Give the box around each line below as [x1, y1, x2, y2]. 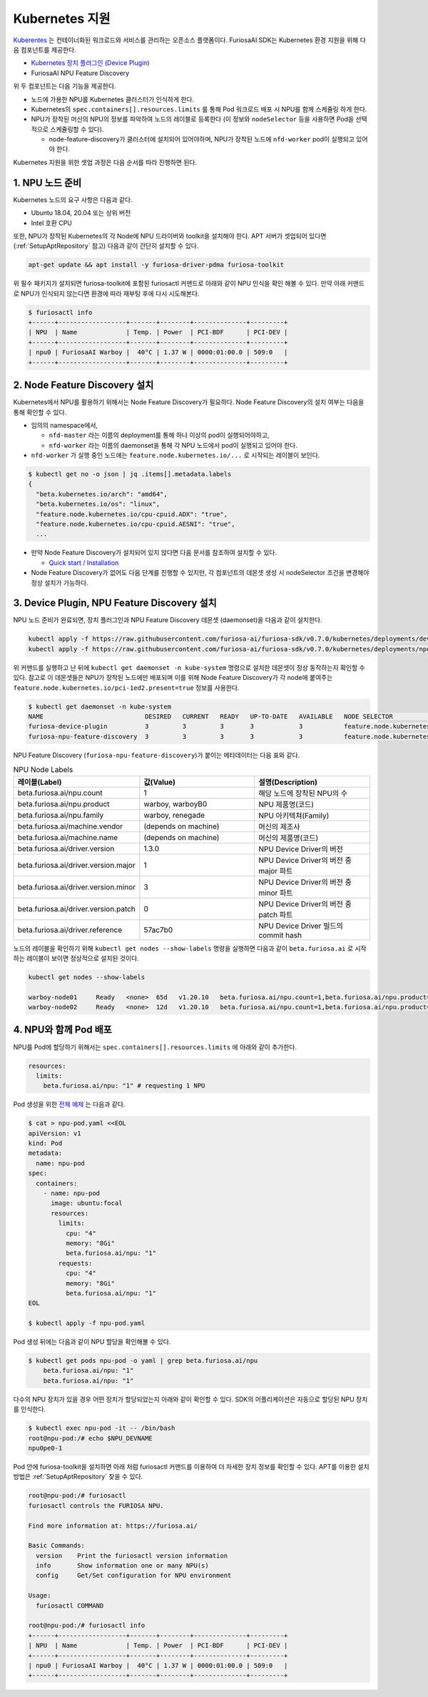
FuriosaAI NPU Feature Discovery [31, 69, 130, 77]
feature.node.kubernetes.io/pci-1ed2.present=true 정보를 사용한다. [13, 683, 240, 692]
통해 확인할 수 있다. [13, 408, 67, 416]
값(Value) [143, 777, 176, 787]
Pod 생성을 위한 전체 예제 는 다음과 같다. [13, 1100, 126, 1108]
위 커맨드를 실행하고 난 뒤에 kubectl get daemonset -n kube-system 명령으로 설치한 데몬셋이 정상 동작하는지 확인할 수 [13, 663, 365, 671]
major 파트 [258, 866, 293, 876]
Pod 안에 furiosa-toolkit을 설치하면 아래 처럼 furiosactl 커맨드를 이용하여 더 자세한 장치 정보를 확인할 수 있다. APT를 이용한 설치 [13, 1462, 370, 1471]
